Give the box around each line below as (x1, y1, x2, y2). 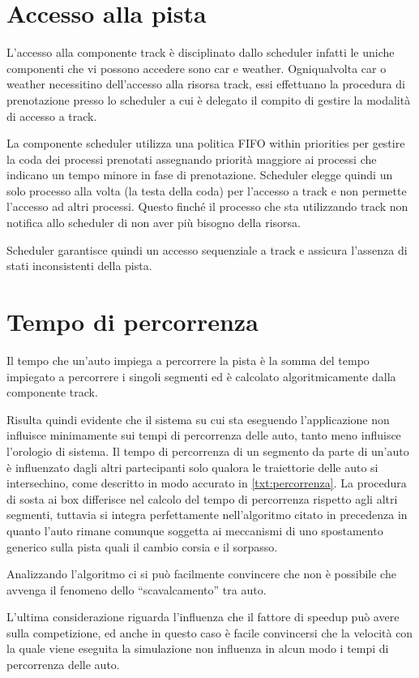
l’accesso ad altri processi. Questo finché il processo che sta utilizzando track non (6, 198, 408, 215)
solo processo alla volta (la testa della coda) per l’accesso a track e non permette (6, 182, 407, 199)
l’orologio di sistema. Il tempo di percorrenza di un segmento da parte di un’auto (6, 442, 409, 459)
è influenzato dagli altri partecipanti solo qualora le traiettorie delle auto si (6, 458, 378, 475)
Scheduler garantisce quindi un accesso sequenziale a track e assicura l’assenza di (6, 241, 408, 258)
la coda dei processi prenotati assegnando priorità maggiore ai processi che (6, 150, 377, 167)
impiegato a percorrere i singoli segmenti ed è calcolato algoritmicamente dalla (6, 367, 396, 384)
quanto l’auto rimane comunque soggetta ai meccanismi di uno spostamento (6, 521, 383, 539)
